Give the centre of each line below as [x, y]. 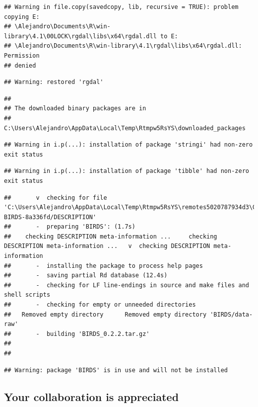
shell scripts [27, 295]
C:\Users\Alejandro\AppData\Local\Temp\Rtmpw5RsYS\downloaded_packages [125, 128]
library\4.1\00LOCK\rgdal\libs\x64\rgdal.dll [80, 36]
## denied [20, 65]
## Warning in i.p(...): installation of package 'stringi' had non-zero [129, 145]
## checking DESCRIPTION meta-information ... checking [111, 236]
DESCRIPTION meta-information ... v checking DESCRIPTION [107, 246]
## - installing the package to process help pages [103, 266]
